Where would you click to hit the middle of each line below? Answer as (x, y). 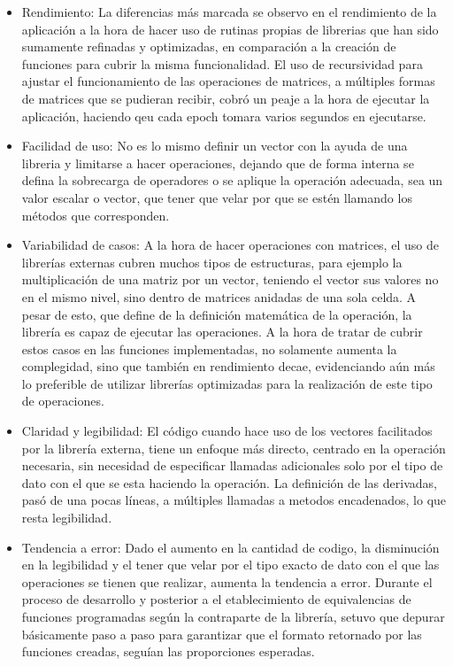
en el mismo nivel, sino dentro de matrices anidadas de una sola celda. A (219, 296)
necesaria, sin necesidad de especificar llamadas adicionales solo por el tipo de (232, 465)
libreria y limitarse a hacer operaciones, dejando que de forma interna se (218, 163)
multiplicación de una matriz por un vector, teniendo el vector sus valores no (230, 279)
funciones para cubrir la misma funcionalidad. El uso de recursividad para (222, 63)
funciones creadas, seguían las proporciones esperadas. (168, 651)
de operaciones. (63, 401)
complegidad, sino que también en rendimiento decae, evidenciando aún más (228, 366)
